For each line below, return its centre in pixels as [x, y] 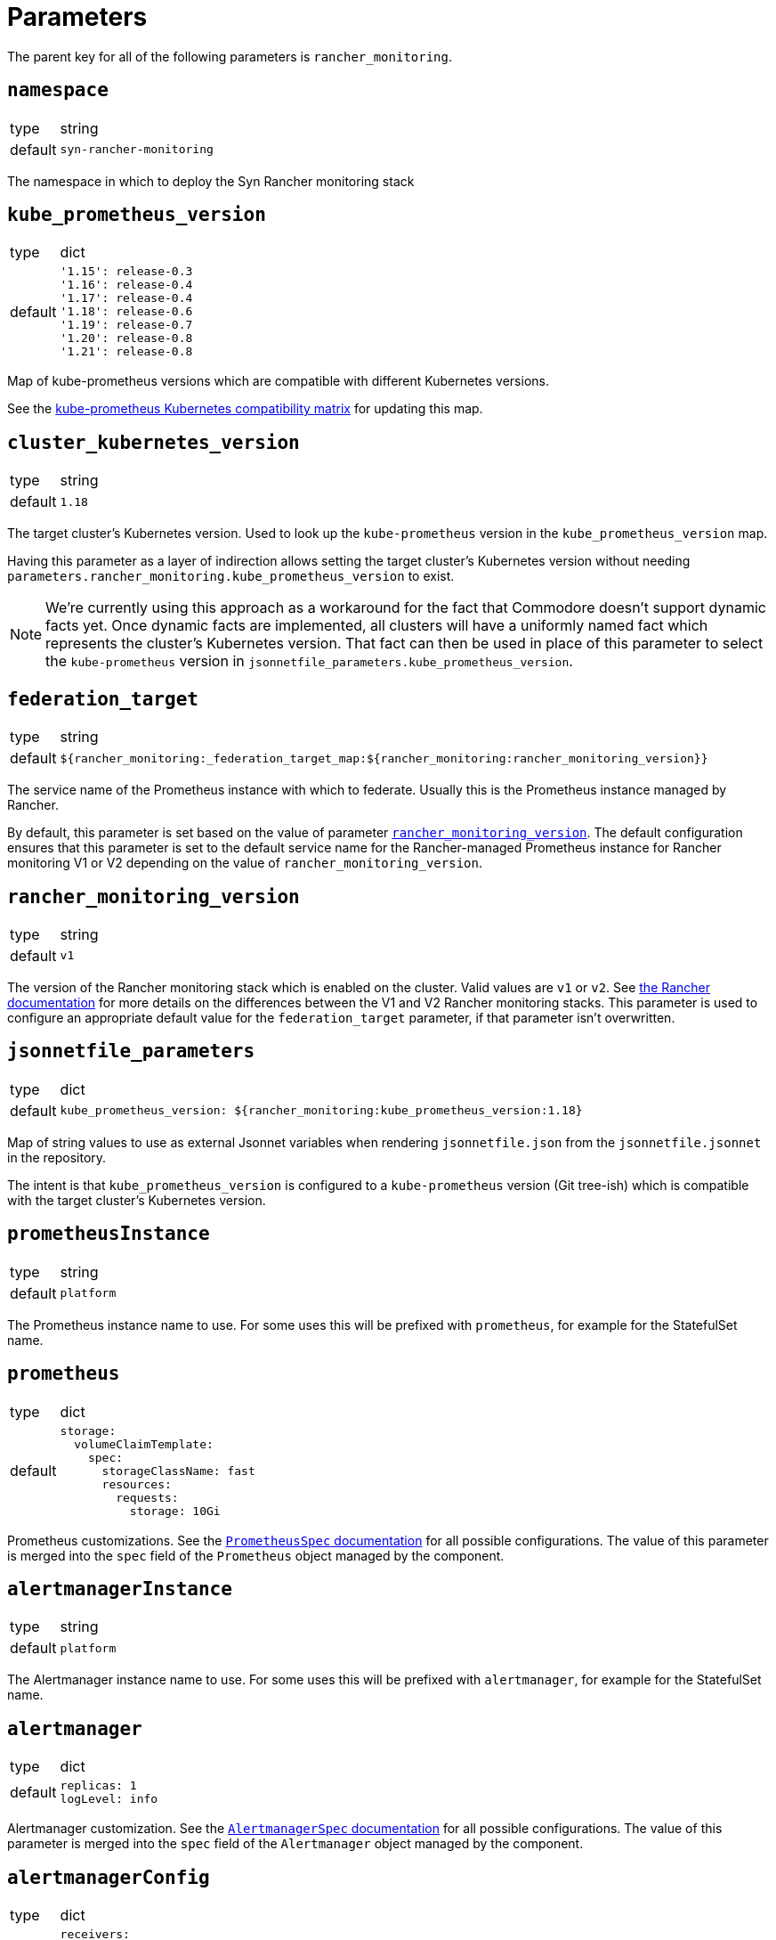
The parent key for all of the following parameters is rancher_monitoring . [230, 56]
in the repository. [57, 1157]
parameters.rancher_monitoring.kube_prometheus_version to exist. [231, 576]
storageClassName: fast [178, 1471]
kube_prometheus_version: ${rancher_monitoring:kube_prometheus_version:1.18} [321, 1111]
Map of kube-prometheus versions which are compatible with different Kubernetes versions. [278, 381]
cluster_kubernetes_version [154, 442]
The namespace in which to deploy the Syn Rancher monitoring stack [211, 181]
